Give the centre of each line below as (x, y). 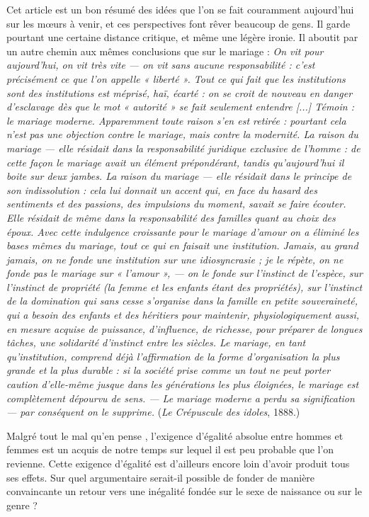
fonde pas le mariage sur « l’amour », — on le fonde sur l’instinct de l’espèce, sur (184, 273)
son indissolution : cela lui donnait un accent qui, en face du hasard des (162, 189)
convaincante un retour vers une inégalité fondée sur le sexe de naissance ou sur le (184, 491)
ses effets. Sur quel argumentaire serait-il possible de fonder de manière (161, 477)
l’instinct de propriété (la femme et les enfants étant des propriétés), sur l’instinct (184, 286)
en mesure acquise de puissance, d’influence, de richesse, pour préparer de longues (184, 328)
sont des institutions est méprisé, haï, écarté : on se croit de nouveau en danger (180, 92)
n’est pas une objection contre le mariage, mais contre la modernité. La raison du (182, 134)
